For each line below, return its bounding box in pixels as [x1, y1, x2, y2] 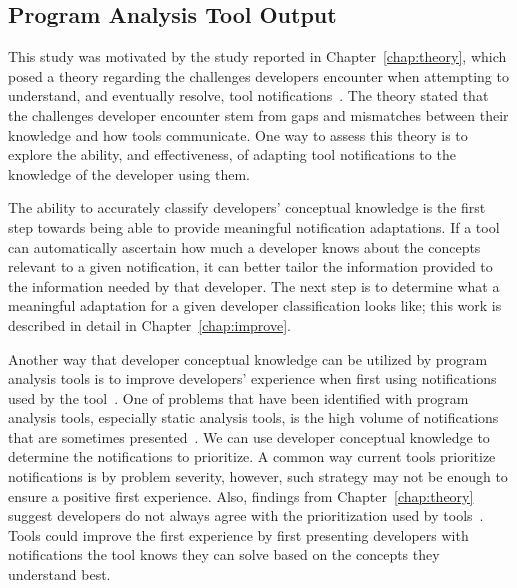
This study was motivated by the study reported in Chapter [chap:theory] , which [8, 46, 507, 67]
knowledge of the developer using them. [8, 163, 251, 184]
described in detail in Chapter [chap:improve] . [8, 314, 291, 335]
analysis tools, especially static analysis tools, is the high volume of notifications [8, 407, 499, 428]
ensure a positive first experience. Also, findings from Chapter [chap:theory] [8, 485, 474, 506]
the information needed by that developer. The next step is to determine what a [8, 275, 500, 296]
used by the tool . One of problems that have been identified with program [8, 387, 469, 408]
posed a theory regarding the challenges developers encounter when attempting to [8, 65, 509, 86]
